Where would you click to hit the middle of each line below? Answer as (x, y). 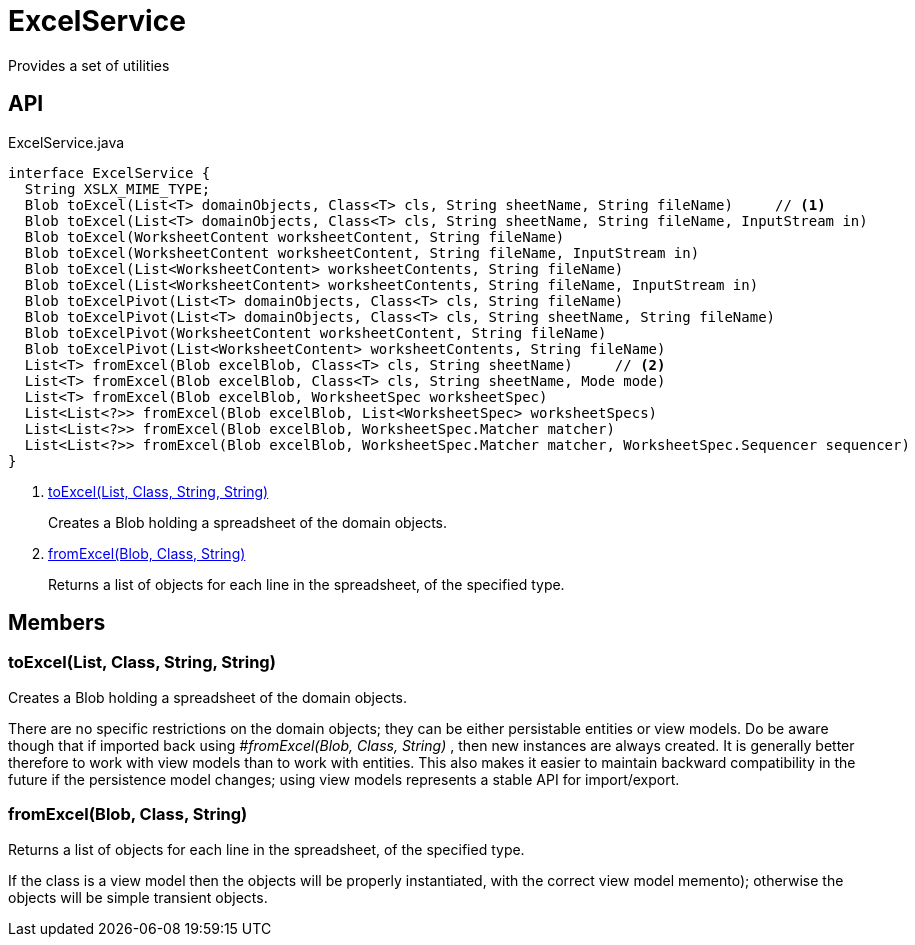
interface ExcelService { (109, 172)
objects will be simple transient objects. (138, 897)
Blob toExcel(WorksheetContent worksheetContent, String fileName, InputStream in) (362, 252)
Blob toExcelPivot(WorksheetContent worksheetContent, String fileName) (315, 332)
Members (57, 623)
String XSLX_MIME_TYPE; (117, 188)
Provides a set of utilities (89, 65)
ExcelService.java (66, 142)
